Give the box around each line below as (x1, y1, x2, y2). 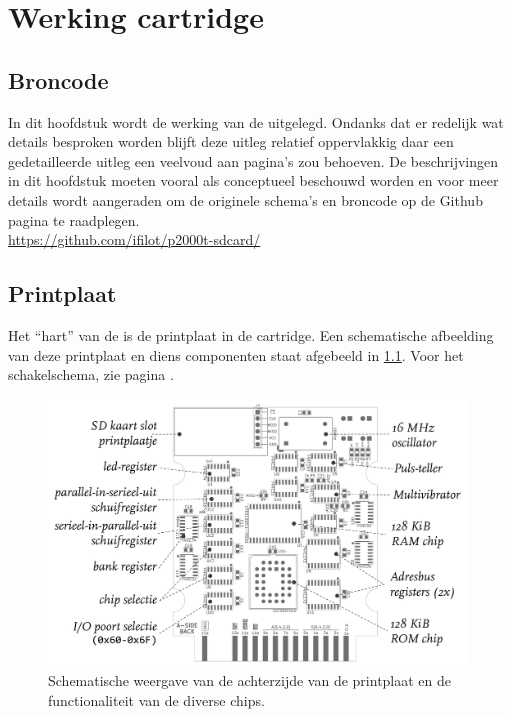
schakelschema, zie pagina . (8, 364, 174, 385)
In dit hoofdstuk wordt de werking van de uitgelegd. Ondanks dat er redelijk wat (8, 111, 504, 132)
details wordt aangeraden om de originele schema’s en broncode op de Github (8, 189, 483, 210)
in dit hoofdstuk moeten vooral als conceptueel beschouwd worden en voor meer (8, 170, 499, 191)
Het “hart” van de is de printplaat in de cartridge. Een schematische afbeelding (8, 324, 494, 345)
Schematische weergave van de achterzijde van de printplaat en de (48, 669, 452, 690)
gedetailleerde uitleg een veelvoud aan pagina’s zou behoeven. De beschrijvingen (8, 150, 499, 171)
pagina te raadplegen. (8, 209, 140, 230)
